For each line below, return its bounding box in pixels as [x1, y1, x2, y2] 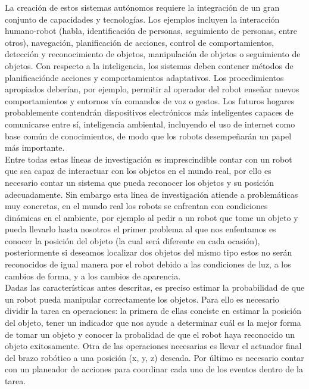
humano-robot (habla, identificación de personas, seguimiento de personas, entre [5, 24, 297, 37]
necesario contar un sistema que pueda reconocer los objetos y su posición [5, 176, 274, 188]
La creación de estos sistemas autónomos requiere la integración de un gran [5, 1, 280, 13]
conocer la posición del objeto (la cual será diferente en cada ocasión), [5, 234, 260, 247]
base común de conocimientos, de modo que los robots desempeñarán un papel [5, 129, 292, 142]
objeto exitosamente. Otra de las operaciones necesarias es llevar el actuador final [5, 340, 302, 352]
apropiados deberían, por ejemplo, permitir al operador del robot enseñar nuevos [5, 83, 299, 95]
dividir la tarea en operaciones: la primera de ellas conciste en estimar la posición [5, 304, 301, 317]
